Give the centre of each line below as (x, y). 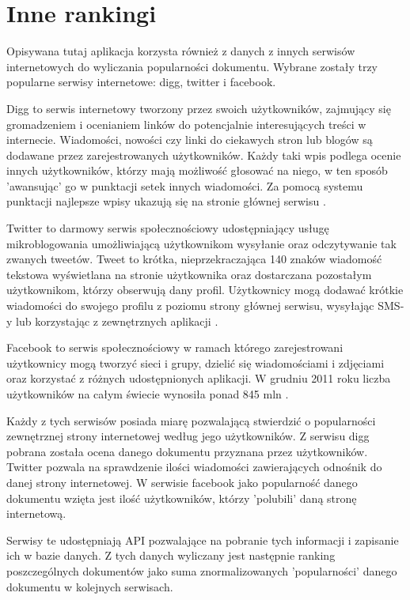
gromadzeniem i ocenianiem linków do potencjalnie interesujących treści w (186, 124)
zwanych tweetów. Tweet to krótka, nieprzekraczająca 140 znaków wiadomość (194, 259)
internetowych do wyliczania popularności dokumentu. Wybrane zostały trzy (192, 66)
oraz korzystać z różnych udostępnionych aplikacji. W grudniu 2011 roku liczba (199, 378)
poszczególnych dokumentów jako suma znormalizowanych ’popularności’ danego (202, 570)
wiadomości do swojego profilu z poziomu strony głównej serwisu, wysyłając (190, 306)
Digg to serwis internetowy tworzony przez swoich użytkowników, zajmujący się (199, 108)
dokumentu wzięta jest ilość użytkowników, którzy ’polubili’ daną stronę (182, 498)
